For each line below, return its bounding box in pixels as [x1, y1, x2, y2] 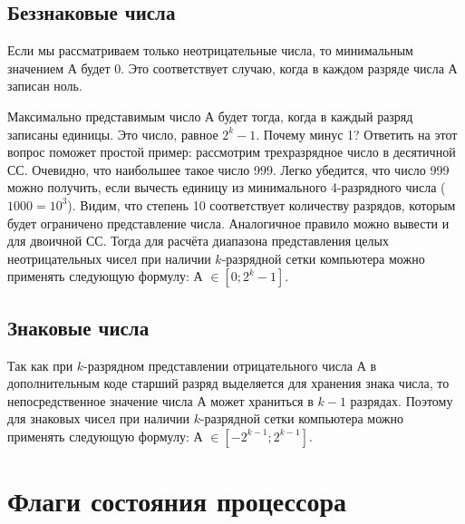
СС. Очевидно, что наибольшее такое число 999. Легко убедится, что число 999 [7, 160, 450, 179]
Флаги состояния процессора [7, 482, 346, 519]
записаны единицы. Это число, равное [7, 124, 218, 143]
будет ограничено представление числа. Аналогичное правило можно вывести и [7, 213, 450, 232]
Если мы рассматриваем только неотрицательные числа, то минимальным [7, 41, 413, 60]
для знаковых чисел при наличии [7, 409, 189, 428]
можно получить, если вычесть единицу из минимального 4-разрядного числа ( [7, 178, 446, 197]
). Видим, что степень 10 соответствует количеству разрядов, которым [67, 195, 456, 214]
